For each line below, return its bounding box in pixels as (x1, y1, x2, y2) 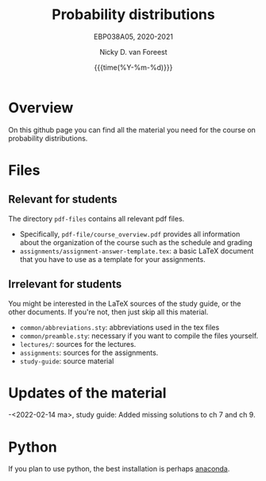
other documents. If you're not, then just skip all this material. (8, 307, 209, 317)
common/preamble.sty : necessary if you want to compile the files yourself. (19, 331, 259, 341)
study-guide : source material (19, 356, 114, 366)
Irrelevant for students (8, 278, 122, 291)
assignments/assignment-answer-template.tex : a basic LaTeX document (19, 246, 254, 256)
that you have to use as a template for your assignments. (19, 254, 206, 264)
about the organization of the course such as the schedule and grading (19, 237, 253, 247)
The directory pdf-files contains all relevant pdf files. (8, 214, 185, 223)
